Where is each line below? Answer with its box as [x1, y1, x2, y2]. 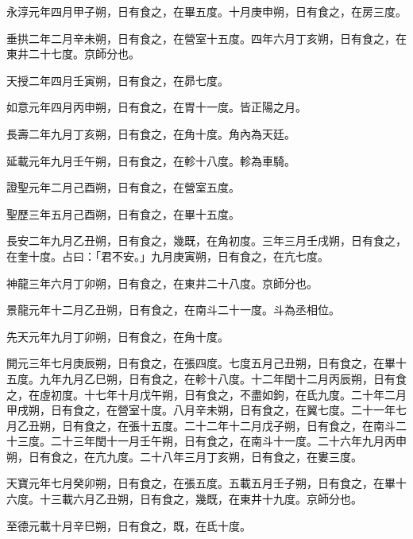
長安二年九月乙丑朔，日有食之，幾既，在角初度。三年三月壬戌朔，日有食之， [6, 232, 407, 249]
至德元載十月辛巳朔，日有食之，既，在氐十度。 [6, 517, 251, 533]
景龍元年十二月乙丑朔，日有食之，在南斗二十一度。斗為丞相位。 [6, 301, 340, 318]
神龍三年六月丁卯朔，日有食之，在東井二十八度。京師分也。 [6, 274, 318, 291]
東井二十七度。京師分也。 [6, 45, 140, 62]
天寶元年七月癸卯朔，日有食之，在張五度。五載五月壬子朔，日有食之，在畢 [6, 475, 396, 491]
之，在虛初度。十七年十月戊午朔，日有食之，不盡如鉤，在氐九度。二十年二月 [6, 386, 407, 402]
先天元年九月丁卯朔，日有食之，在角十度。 [6, 328, 229, 344]
